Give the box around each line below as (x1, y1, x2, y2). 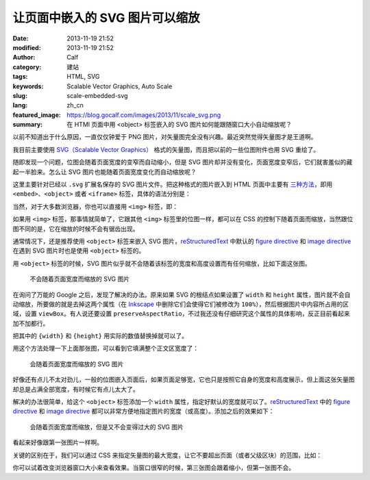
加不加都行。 (12, 319, 49, 327)
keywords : (12, 82, 44, 90)
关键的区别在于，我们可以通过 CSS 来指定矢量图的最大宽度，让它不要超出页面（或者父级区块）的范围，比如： (12, 451, 323, 459)
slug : (12, 91, 27, 99)
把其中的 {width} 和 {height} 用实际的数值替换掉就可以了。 (12, 332, 188, 340)
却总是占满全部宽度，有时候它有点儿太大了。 (12, 385, 139, 393)
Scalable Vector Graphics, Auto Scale (66, 82, 173, 90)
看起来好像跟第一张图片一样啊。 (12, 438, 103, 446)
